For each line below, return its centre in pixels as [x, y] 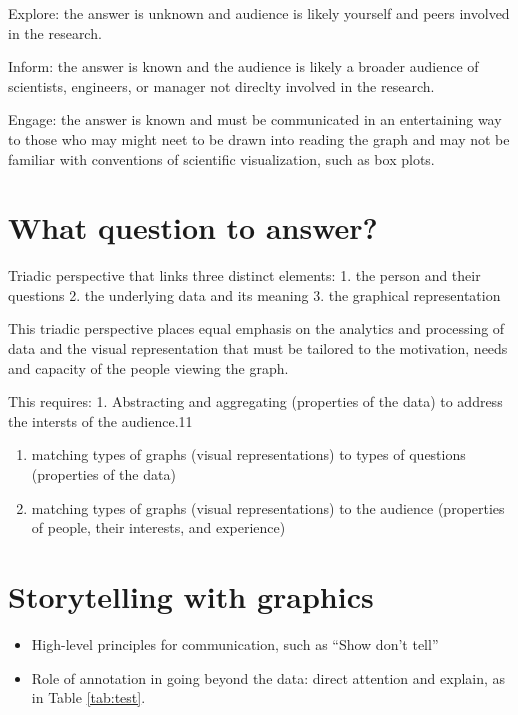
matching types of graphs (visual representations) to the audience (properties [268, 507]
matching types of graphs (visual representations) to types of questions [248, 454]
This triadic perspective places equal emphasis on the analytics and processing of [256, 328]
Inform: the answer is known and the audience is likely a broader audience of [243, 66]
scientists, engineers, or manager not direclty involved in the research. [221, 85]
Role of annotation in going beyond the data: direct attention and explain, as [268, 677]
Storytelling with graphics [191, 596]
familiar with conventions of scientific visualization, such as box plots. [221, 158]
